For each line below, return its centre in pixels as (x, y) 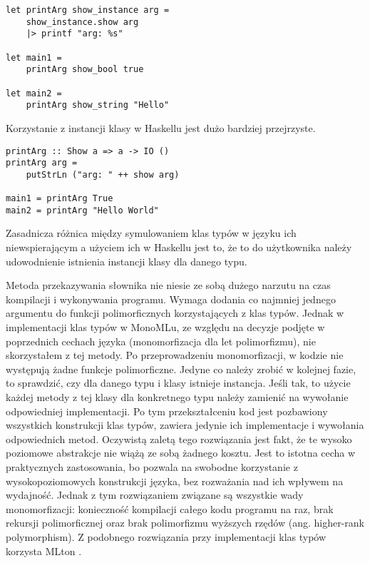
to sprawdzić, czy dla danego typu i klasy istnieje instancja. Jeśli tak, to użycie (178, 383)
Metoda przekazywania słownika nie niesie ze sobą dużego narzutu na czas (168, 285)
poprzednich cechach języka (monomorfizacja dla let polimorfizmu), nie (161, 341)
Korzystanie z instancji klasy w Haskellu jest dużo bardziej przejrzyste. (161, 127)
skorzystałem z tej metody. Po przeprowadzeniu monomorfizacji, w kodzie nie (175, 355)
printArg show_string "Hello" (98, 105)
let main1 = (34, 57)
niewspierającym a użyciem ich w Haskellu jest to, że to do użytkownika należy (179, 247)
